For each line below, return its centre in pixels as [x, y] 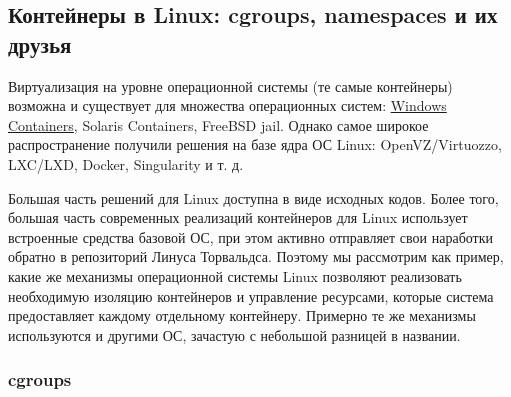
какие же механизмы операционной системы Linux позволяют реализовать [235, 275]
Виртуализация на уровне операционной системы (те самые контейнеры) [230, 85]
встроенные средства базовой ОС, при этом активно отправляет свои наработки [250, 236]
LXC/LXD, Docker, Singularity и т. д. [126, 163]
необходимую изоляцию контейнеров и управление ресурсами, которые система [251, 295]
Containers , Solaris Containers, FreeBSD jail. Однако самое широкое [218, 124]
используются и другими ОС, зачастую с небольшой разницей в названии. [234, 334]
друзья [40, 43]
